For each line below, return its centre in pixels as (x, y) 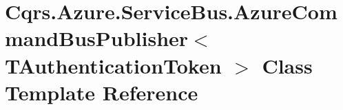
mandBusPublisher (97, 38)
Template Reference (102, 92)
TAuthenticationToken (113, 65)
